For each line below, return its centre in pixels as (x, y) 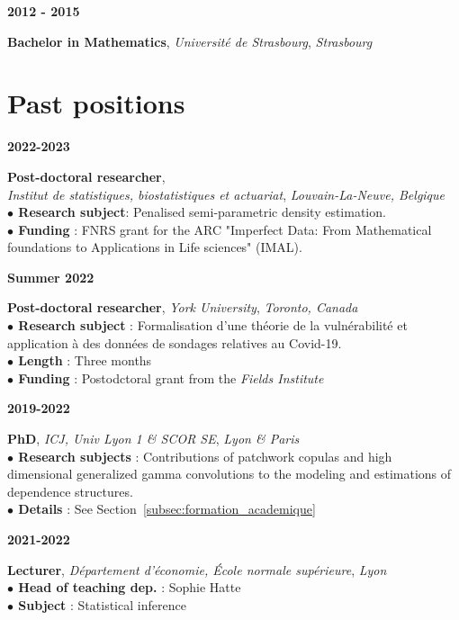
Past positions (96, 103)
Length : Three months (85, 360)
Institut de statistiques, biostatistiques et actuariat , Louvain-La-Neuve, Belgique (226, 194)
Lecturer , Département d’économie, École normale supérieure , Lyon (197, 569)
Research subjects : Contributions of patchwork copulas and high (205, 456)
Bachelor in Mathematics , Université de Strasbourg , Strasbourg (190, 41)
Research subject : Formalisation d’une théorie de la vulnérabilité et (213, 325)
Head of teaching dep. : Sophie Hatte (130, 587)
